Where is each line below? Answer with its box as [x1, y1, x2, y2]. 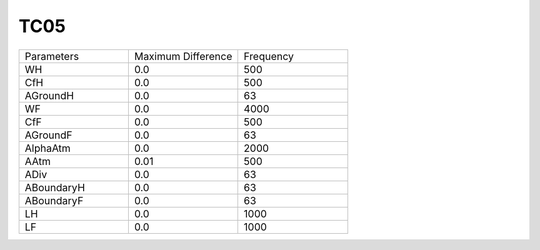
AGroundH [24, 88, 75, 102]
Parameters [24, 49, 80, 63]
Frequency [243, 49, 295, 63]
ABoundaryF [24, 193, 84, 207]
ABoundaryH [24, 180, 85, 194]
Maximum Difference [133, 49, 233, 63]
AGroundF [24, 128, 73, 142]
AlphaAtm [24, 141, 71, 155]
